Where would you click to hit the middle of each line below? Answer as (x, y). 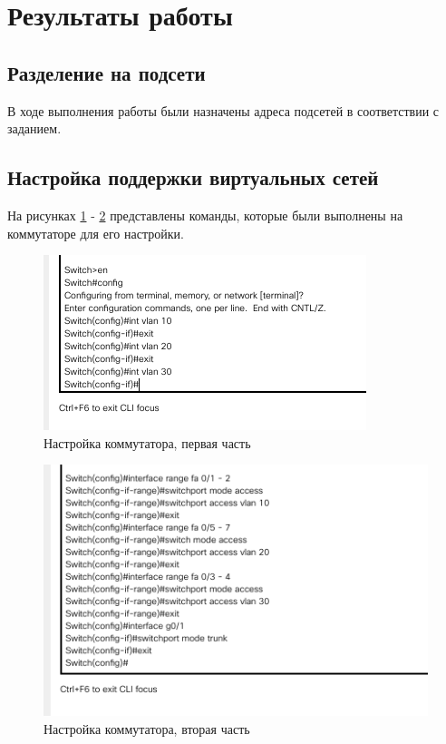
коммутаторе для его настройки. (96, 233)
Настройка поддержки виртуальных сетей (193, 177)
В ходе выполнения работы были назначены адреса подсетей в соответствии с (223, 110)
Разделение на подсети (107, 72)
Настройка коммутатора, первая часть (147, 442)
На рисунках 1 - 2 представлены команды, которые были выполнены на (205, 215)
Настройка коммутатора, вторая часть (147, 728)
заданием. (34, 128)
